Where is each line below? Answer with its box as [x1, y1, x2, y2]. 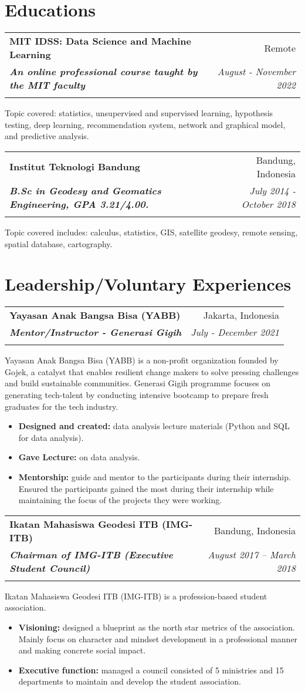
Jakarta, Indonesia [203, 308, 279, 322]
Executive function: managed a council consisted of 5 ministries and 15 [18, 663, 284, 676]
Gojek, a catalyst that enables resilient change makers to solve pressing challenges [5, 365, 299, 377]
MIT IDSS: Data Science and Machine [9, 34, 191, 48]
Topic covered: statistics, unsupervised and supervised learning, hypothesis [5, 107, 273, 119]
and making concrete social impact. [18, 644, 146, 656]
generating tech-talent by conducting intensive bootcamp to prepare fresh [5, 389, 269, 400]
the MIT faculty [9, 78, 86, 92]
